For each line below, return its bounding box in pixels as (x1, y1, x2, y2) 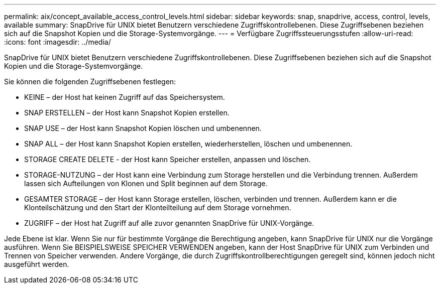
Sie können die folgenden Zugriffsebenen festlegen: (4, 77, 176, 86)
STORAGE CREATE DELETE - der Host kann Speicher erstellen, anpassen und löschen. (24, 155, 311, 164)
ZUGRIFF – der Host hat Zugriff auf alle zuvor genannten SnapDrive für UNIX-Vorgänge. (24, 219, 314, 227)
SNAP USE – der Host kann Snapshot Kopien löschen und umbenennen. (24, 124, 262, 132)
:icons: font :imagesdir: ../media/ (4, 38, 111, 46)
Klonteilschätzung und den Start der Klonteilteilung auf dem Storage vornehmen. (24, 203, 291, 212)
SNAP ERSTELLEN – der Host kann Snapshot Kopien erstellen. (24, 108, 230, 117)
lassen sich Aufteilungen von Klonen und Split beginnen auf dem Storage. (24, 179, 268, 188)
